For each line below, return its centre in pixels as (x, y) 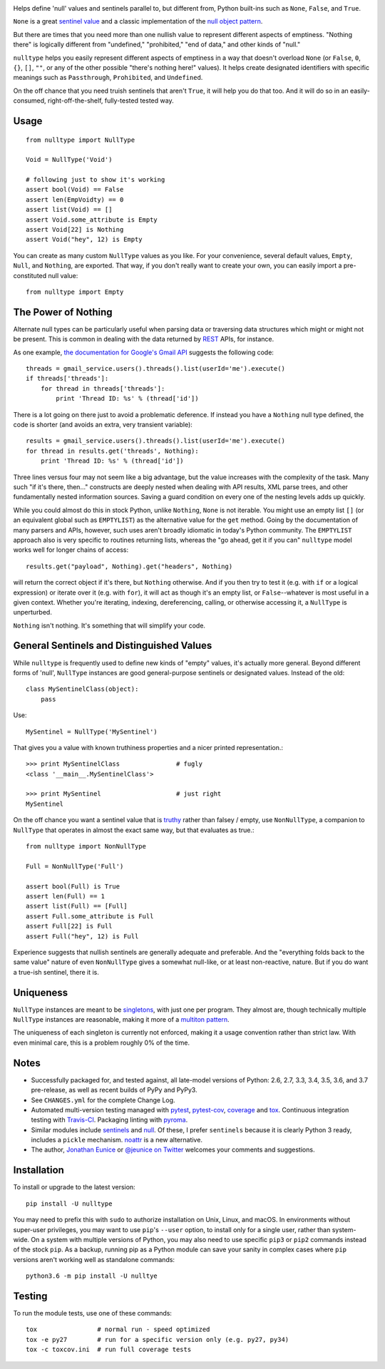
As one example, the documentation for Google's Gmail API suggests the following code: (144, 352)
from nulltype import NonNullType (86, 846)
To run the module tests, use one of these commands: (93, 1313)
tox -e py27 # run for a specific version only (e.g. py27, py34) (158, 1339)
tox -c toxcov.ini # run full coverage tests (109, 1350)
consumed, (30, 101)
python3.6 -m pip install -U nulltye (92, 1276)
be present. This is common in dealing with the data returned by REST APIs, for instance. (144, 339)
